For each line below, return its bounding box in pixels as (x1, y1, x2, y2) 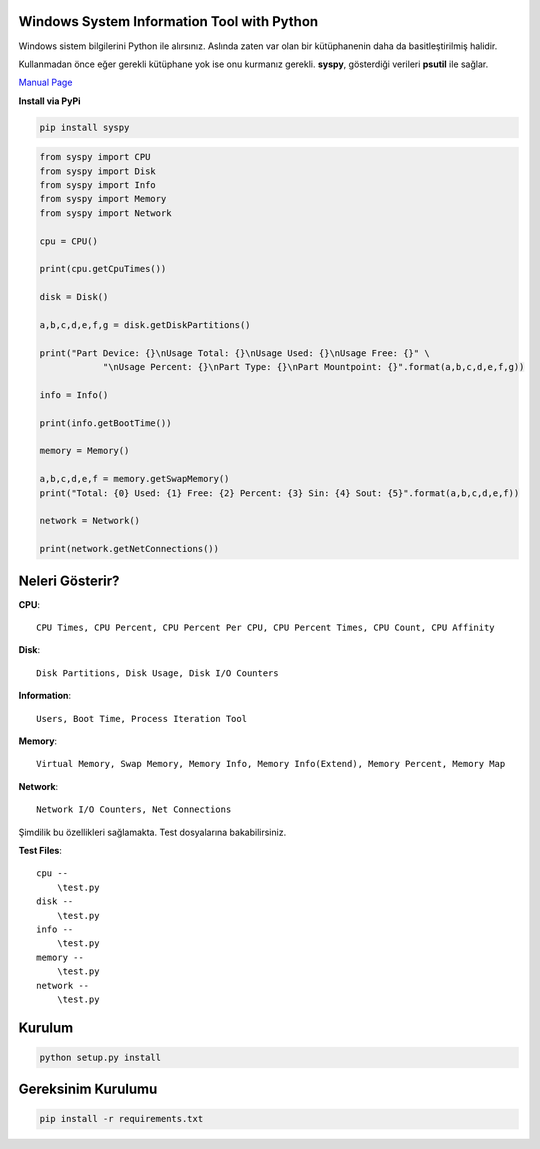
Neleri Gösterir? (18, 572, 120, 589)
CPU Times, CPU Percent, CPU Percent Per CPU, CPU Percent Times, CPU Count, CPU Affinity (36, 622, 495, 634)
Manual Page (18, 76, 73, 89)
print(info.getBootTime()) (39, 417, 172, 429)
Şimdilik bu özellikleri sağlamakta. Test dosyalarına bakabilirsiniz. (18, 826, 287, 838)
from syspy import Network (39, 207, 172, 219)
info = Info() (39, 389, 109, 400)
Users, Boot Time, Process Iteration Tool (36, 713, 248, 724)
